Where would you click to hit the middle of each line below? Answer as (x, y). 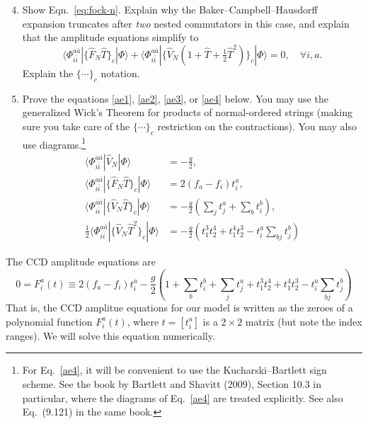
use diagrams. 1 (54, 143)
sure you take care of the (76, 126)
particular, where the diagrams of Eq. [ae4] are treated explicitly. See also (183, 397)
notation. (120, 73)
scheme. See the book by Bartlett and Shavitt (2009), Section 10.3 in (172, 384)
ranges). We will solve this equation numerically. (110, 335)
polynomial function (49, 321)
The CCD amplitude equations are (81, 261)
